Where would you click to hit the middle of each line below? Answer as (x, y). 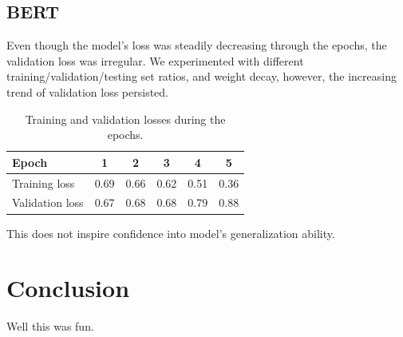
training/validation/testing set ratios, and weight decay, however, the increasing (201, 76)
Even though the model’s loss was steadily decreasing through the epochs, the (197, 45)
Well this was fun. (50, 326)
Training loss (43, 182)
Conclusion (68, 288)
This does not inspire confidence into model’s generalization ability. (171, 233)
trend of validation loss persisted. (88, 91)
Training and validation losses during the (125, 119)
